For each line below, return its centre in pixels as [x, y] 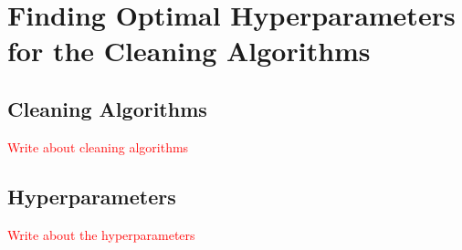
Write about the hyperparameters [101, 234]
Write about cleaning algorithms [98, 146]
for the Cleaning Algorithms [189, 51]
